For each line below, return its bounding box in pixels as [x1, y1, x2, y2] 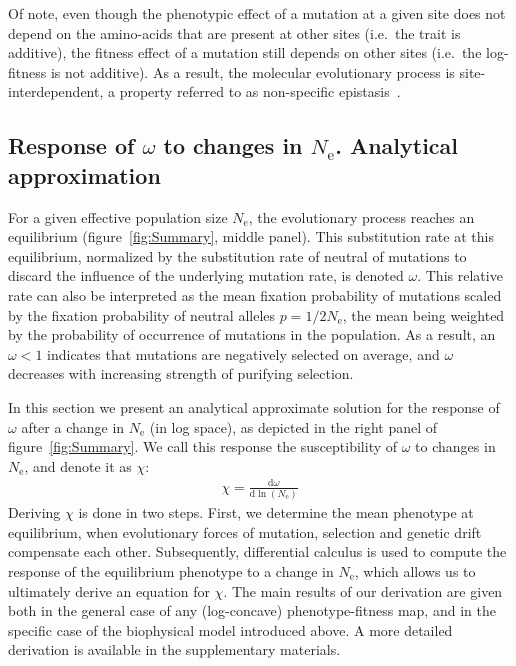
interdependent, [8, 81, 104, 102]
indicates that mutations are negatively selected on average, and [47, 343, 440, 364]
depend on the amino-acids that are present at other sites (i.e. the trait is [8, 22, 461, 43]
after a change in [21, 416, 125, 437]
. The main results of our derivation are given [223, 580, 503, 601]
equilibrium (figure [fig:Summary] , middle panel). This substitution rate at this [8, 226, 494, 247]
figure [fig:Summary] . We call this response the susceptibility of [8, 436, 398, 457]
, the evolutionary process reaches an [248, 206, 475, 227]
